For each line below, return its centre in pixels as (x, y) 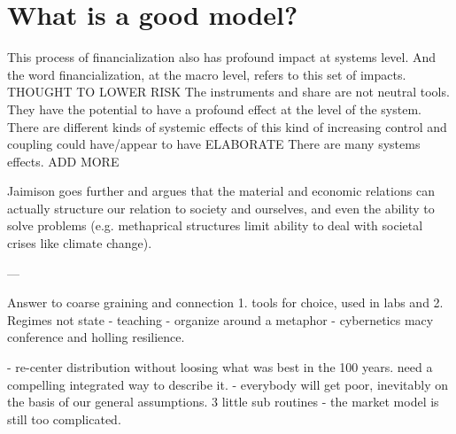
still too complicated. (64, 418)
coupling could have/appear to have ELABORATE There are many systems (214, 144)
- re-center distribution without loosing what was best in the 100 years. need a (220, 367)
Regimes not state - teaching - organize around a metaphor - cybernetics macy (220, 319)
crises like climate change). (80, 243)
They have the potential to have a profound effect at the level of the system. (214, 108)
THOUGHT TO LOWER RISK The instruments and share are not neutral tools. (228, 92)
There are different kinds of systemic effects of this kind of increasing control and (227, 126)
